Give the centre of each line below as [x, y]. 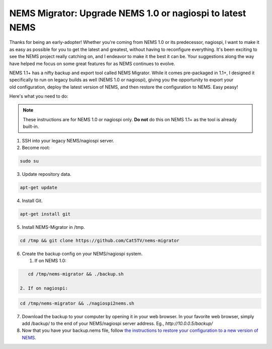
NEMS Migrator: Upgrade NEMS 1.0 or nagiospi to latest [128, 13]
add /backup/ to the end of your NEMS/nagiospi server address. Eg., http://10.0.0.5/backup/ [117, 324]
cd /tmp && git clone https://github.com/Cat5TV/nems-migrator [100, 240]
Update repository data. [47, 174]
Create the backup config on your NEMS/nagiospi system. [82, 254]
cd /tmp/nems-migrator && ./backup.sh [76, 274]
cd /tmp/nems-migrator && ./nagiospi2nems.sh [77, 303]
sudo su [29, 161]
